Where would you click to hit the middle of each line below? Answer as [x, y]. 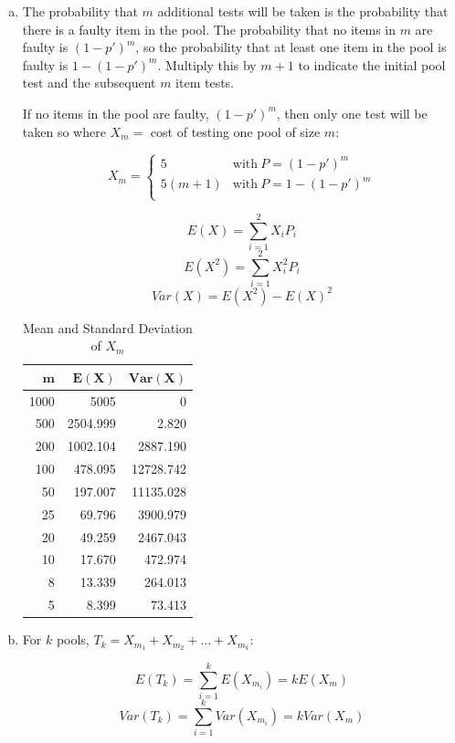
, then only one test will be [352, 113]
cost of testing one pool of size [235, 131]
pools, [73, 639]
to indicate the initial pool [372, 64]
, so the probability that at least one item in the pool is [291, 47]
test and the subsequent [89, 83]
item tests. [205, 83]
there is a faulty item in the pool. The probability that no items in [209, 29]
